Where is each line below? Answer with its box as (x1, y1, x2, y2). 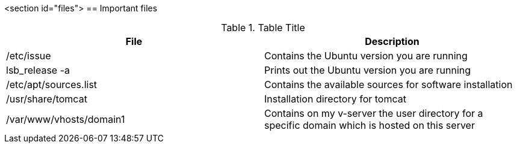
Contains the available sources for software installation (264, 78, 513, 90)
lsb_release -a (6, 64, 70, 76)
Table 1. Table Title (221, 22, 305, 34)
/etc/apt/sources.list (6, 78, 98, 90)
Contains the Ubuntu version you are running (264, 50, 468, 62)
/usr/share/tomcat (6, 93, 87, 105)
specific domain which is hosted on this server (264, 119, 475, 131)
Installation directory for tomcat (264, 93, 406, 105)
